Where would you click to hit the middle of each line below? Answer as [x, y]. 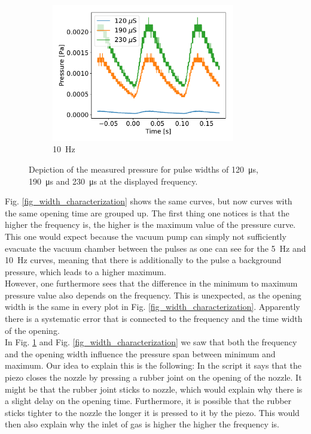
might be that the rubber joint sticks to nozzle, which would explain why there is [154, 389]
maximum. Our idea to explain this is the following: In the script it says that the [153, 365]
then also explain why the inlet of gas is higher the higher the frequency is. [142, 424]
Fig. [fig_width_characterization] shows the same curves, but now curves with [149, 201]
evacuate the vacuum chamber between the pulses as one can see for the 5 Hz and [155, 248]
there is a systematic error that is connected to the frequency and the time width [154, 319]
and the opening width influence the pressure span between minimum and [140, 353]
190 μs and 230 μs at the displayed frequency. [113, 181]
